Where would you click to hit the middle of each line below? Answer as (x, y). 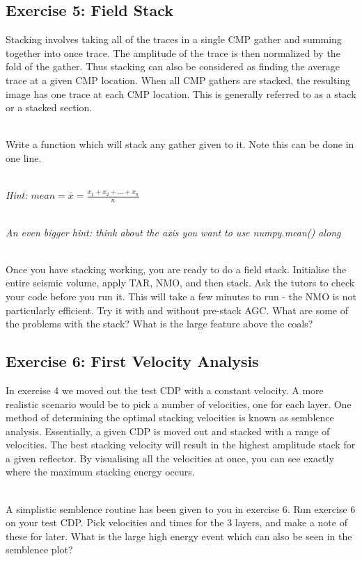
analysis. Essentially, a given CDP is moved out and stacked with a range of (168, 431)
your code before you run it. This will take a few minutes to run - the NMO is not (181, 296)
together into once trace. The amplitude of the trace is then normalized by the (173, 52)
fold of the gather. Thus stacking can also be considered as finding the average (173, 66)
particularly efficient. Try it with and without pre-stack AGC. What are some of (177, 310)
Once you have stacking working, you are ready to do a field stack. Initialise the (176, 269)
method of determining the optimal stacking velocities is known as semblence (170, 417)
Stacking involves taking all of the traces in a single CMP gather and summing (174, 39)
